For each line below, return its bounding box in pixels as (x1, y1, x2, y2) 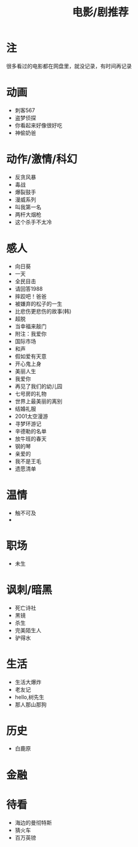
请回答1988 (14, 285, 43, 292)
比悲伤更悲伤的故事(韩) (14, 307, 72, 315)
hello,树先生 (14, 693, 45, 701)
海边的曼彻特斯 (14, 819, 52, 826)
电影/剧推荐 (72, 5, 129, 19)
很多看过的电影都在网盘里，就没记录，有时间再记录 (6, 62, 132, 70)
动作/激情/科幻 (6, 152, 78, 166)
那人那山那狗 (14, 701, 47, 708)
